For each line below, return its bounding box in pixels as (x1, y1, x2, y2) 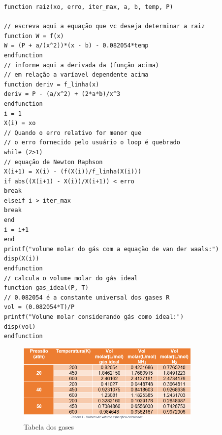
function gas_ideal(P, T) (4, 284, 89, 292)
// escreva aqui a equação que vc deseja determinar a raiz (4, 23, 205, 30)
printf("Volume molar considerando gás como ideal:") (4, 313, 184, 320)
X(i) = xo (4, 120, 36, 127)
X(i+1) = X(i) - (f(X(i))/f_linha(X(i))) (4, 168, 142, 175)
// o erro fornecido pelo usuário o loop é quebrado (4, 139, 180, 146)
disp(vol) (4, 323, 36, 330)
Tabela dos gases (24, 421, 74, 432)
